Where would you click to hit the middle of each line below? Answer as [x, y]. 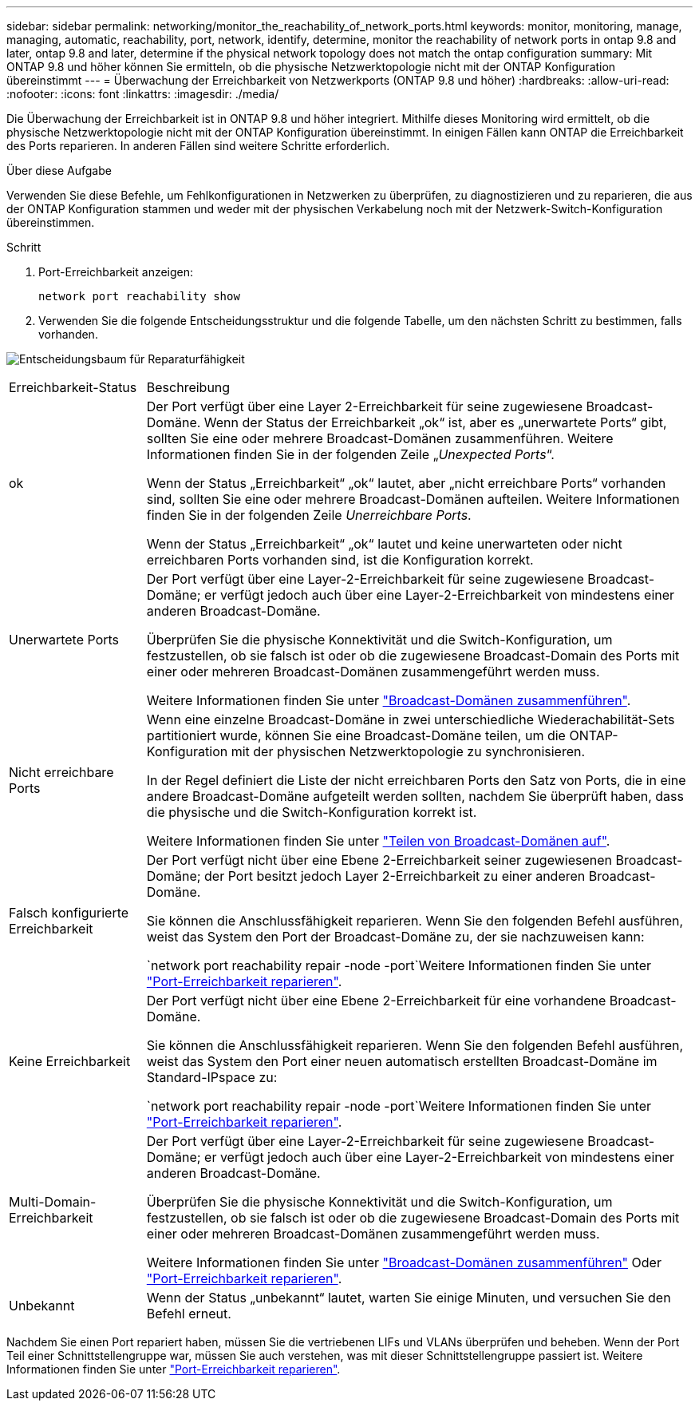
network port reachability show [139, 296]
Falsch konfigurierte [69, 913]
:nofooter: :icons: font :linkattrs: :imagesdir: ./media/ [143, 94]
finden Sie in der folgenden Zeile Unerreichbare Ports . [309, 515]
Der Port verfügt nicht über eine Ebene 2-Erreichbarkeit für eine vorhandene [376, 1001]
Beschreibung [188, 387]
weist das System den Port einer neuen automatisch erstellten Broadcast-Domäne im [402, 1061]
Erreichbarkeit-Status [73, 387]
